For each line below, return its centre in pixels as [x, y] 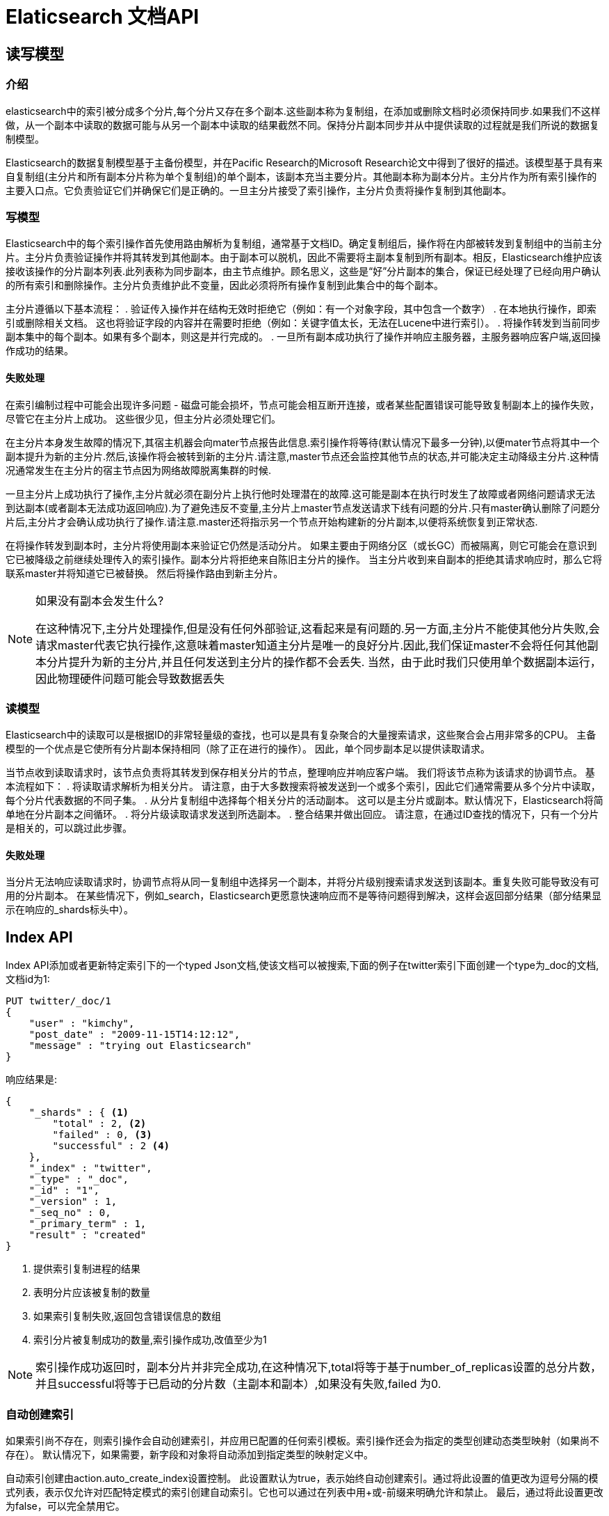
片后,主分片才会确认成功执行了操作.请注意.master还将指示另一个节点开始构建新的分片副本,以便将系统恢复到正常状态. [272, 521]
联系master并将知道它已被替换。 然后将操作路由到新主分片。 [145, 573]
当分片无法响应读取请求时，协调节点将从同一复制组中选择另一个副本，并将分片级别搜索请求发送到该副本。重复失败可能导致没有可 [302, 882]
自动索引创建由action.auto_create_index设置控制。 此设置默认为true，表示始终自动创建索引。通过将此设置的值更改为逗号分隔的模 [302, 1478]
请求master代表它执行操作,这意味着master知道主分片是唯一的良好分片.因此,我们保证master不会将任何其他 [311, 645]
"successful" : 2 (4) [111, 1146]
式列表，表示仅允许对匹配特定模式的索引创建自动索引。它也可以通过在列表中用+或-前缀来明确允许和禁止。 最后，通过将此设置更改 [304, 1492]
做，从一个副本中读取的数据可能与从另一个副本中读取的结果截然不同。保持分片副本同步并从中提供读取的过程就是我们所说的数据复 [302, 125]
